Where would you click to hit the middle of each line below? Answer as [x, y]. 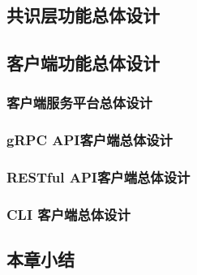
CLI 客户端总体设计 [69, 215]
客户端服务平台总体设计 [79, 103]
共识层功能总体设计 [83, 15]
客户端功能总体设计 [83, 63]
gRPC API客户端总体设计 [90, 140]
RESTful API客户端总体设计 [98, 177]
